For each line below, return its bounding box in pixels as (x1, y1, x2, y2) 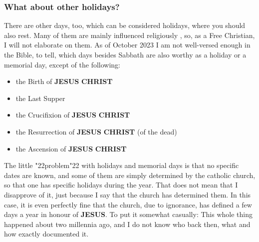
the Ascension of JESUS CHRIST (15, 143, 127, 153)
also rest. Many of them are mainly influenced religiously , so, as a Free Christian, (4, 29, 255, 40)
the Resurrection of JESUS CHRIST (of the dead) (15, 126, 177, 136)
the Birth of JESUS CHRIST (15, 76, 113, 86)
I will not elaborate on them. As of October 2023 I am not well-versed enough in (4, 39, 251, 50)
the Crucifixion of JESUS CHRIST (15, 109, 130, 120)
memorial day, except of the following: (4, 59, 120, 69)
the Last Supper (15, 92, 65, 103)
